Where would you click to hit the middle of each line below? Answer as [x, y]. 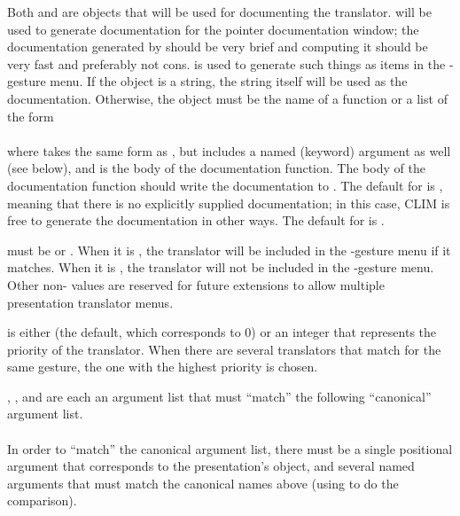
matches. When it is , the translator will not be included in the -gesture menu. [221, 267]
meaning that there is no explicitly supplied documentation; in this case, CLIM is [229, 203]
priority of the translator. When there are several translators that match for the [224, 349]
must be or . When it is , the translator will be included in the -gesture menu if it [229, 250]
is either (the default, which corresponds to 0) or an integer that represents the [222, 332]
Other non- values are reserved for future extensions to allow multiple [196, 284]
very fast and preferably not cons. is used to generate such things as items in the [226, 63]
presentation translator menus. [90, 302]
